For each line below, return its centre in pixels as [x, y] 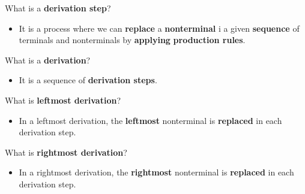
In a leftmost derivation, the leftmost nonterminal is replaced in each [150, 120]
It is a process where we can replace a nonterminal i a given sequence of [159, 28]
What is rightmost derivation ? [66, 152]
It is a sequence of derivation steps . [88, 80]
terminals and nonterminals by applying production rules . [132, 40]
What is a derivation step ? [58, 8]
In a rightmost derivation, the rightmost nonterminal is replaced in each [156, 172]
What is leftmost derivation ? [63, 100]
